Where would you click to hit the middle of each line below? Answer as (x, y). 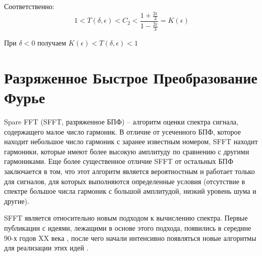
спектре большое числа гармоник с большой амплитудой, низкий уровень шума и (130, 191)
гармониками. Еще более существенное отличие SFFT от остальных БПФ (119, 161)
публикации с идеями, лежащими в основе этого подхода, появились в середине (128, 228)
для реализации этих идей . (46, 248)
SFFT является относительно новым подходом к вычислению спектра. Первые (126, 218)
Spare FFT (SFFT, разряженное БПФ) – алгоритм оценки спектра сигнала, (121, 122)
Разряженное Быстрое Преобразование (131, 77)
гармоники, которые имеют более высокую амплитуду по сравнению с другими (127, 151)
